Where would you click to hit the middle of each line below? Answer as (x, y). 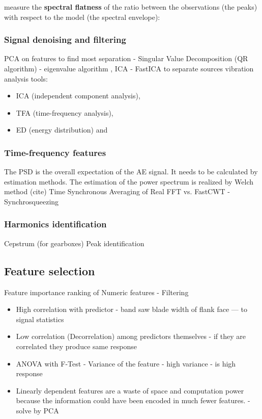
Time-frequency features (55, 152)
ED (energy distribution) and (62, 130)
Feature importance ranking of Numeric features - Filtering (96, 292)
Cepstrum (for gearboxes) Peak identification (74, 243)
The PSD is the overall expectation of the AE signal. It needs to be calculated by (131, 172)
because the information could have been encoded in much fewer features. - (133, 400)
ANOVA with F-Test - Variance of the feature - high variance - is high (126, 363)
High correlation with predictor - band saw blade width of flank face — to (132, 309)
